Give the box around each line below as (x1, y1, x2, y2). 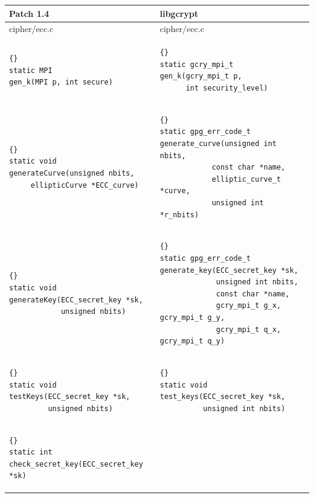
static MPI (9, 66, 53, 75)
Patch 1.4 (9, 7, 50, 19)
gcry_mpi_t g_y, (159, 313, 225, 322)
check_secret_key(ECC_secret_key (9, 459, 143, 468)
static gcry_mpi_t (159, 60, 234, 69)
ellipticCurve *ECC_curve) (30, 180, 139, 190)
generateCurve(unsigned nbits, (9, 168, 135, 177)
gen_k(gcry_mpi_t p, (159, 72, 242, 81)
